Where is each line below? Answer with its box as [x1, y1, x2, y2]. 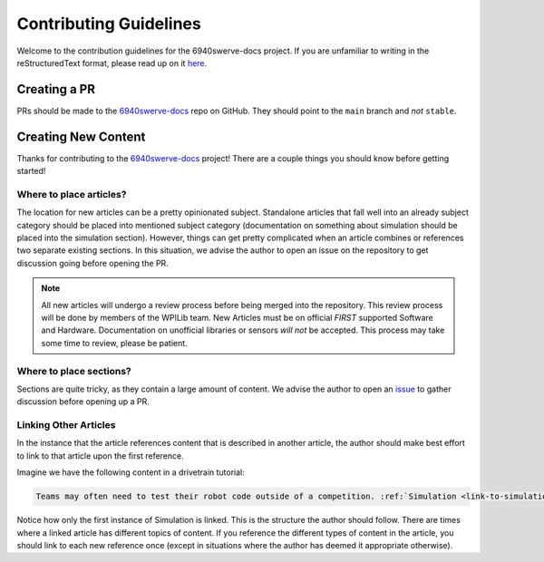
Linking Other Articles [16, 419, 116, 431]
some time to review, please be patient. [41, 337, 188, 348]
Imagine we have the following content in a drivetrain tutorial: [16, 467, 245, 478]
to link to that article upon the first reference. [16, 450, 185, 461]
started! [16, 166, 46, 177]
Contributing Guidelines [16, 14, 201, 34]
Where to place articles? [16, 188, 127, 200]
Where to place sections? [16, 364, 131, 377]
